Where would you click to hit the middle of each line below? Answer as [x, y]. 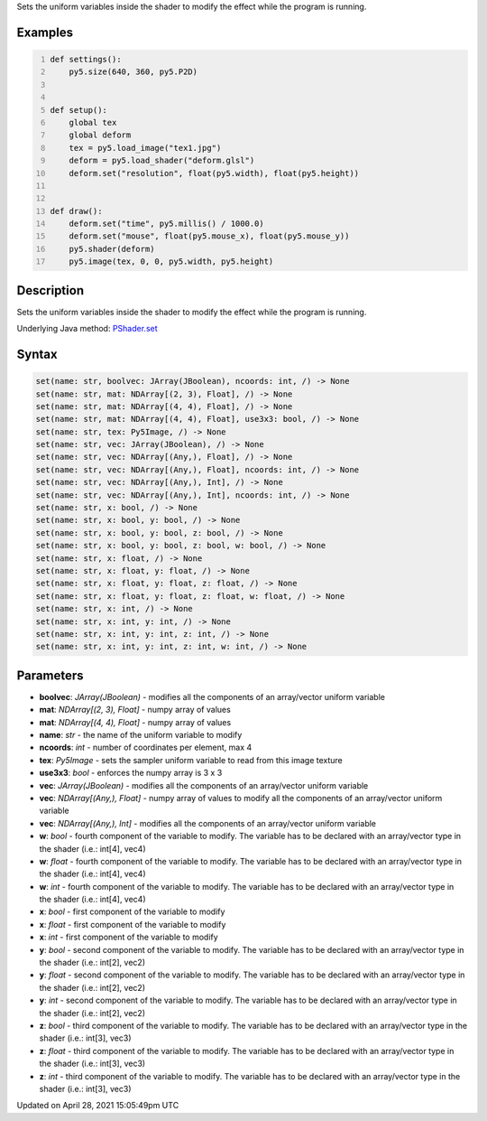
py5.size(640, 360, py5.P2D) [133, 72]
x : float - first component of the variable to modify [133, 924]
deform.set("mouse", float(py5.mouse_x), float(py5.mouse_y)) [209, 236]
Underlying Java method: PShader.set [87, 329]
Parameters [50, 675]
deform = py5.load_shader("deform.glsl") [162, 161]
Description [51, 290]
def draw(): [76, 211]
